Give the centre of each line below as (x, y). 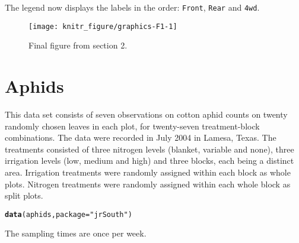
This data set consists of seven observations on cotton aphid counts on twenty (146, 114)
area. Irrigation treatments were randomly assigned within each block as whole (148, 172)
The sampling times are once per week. (76, 233)
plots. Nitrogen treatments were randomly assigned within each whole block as (148, 184)
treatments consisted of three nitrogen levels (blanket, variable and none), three (149, 149)
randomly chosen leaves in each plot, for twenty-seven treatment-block (132, 126)
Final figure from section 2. (78, 45)
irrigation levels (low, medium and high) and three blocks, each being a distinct (149, 161)
